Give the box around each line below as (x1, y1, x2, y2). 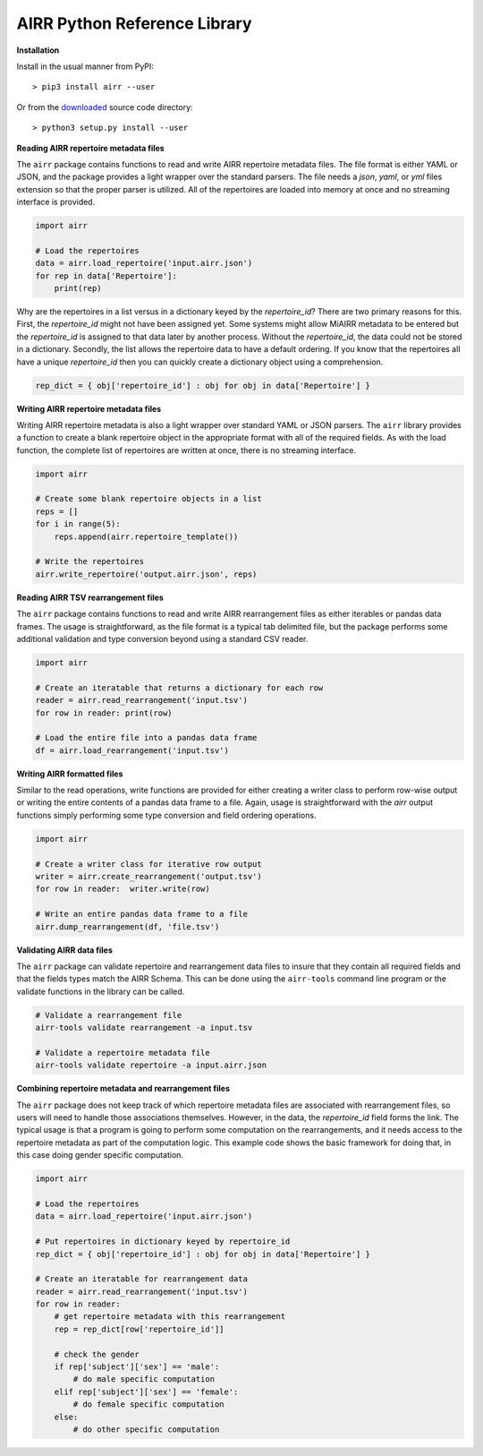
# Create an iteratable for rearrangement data (35, 1274, 248, 1284)
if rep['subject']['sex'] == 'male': (54, 1362, 220, 1372)
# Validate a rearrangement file (35, 1010, 182, 1020)
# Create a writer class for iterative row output (35, 859, 263, 869)
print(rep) (54, 283, 102, 293)
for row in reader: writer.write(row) (35, 884, 210, 895)
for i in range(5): (35, 519, 121, 529)
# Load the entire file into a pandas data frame (35, 732, 258, 743)
